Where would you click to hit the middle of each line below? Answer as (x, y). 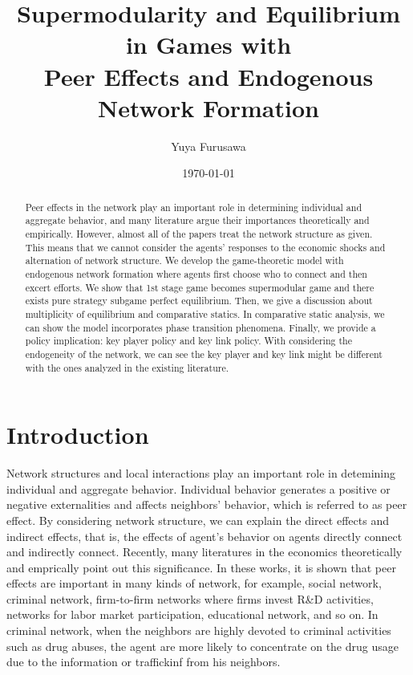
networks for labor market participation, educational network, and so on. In (192, 614)
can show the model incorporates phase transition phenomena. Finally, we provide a (200, 327)
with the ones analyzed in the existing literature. (127, 367)
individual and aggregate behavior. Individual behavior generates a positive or (198, 488)
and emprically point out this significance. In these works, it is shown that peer (201, 567)
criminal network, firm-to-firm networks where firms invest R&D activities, (190, 598)
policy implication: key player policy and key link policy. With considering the (188, 341)
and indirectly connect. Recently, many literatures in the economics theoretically (204, 552)
